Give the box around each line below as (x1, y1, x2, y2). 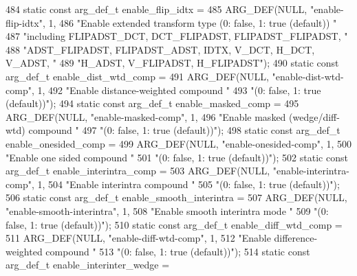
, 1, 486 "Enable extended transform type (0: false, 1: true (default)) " (42, 15, 337, 30)
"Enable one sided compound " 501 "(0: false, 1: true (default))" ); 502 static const (6, 150, 348, 164)
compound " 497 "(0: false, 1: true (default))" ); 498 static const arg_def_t (28, 123, 340, 137)
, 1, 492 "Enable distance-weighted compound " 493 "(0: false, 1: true (31, 82, 321, 97)
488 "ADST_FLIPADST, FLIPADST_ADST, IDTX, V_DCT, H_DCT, (6, 42, 315, 56)
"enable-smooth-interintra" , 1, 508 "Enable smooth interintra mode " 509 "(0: (6, 203, 329, 218)
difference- (274, 231, 318, 245)
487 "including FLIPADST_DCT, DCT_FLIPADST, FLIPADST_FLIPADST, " (6, 29, 348, 43)
